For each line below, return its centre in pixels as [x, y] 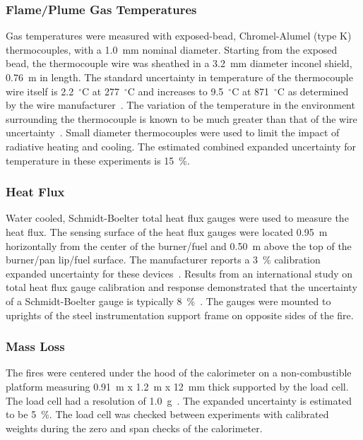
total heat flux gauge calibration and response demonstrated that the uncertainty [181, 287]
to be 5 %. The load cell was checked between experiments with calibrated [167, 414]
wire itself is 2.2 [40, 91]
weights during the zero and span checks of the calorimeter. [134, 428]
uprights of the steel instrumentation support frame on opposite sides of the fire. [180, 315]
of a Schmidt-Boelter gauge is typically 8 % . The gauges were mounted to [168, 301]
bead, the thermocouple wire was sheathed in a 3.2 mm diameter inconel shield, [179, 63]
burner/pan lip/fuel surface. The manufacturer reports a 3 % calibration [163, 260]
